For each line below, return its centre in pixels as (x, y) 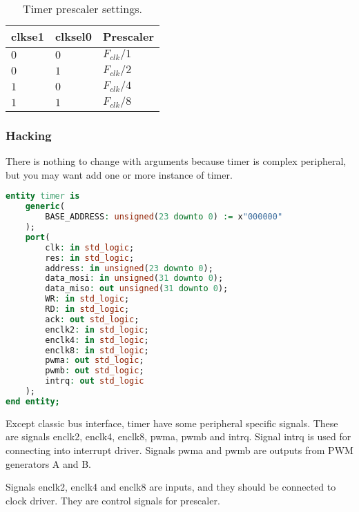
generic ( (45, 207)
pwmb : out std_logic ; (95, 371)
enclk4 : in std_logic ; (97, 340)
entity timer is (43, 196)
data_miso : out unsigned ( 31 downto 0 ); (137, 289)
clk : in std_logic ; (90, 247)
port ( (38, 237)
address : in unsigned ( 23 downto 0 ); (129, 268)
